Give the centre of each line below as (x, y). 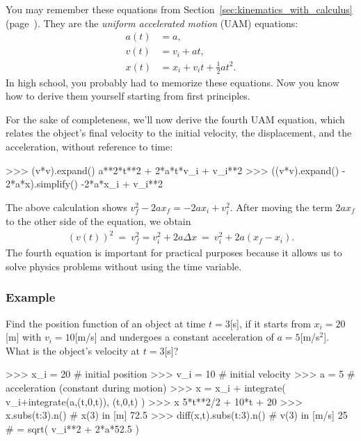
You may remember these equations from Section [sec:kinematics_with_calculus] (179, 9)
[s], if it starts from (270, 323)
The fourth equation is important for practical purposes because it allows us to (174, 253)
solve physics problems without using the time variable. (124, 266)
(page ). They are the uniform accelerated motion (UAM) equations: (152, 23)
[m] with (24, 337)
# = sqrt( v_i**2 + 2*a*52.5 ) (72, 428)
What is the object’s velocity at (73, 350)
